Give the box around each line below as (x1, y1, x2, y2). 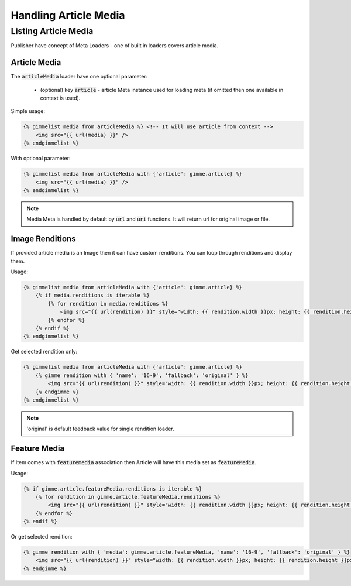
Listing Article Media (11, 26, 94, 36)
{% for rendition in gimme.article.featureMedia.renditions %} (35, 494, 221, 500)
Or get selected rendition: (11, 533, 73, 540)
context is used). (40, 94, 81, 102)
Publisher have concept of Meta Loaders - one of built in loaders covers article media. (11, 42, 219, 49)
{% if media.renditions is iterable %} (35, 292, 150, 299)
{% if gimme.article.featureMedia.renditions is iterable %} (23, 485, 202, 492)
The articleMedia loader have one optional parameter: (11, 73, 148, 80)
